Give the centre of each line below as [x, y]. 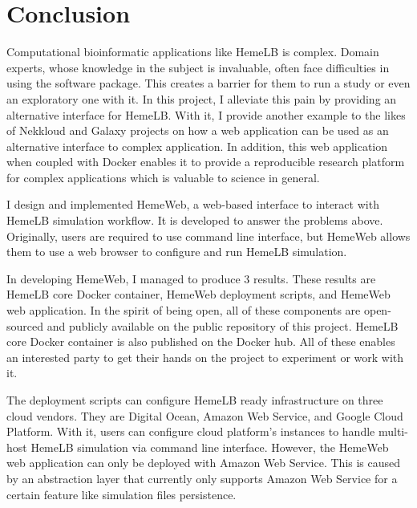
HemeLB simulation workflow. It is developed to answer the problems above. [195, 220]
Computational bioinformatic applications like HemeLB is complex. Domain [193, 52]
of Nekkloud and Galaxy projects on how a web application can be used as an [198, 130]
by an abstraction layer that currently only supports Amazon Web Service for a [202, 478]
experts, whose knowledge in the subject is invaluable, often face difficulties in [198, 67]
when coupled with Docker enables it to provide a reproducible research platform [206, 162]
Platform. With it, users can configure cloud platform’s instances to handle [191, 431]
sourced [25, 325]
